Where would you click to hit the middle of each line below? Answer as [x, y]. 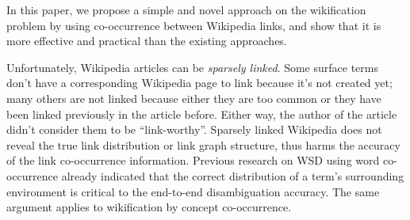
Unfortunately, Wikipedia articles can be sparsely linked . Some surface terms [192, 67]
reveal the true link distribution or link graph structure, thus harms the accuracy [203, 144]
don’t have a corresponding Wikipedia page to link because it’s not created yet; [199, 83]
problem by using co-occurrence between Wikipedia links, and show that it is [194, 25]
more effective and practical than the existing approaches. [147, 41]
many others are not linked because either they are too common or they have [194, 98]
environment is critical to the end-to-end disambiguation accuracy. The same [193, 191]
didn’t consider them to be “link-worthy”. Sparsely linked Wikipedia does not [194, 129]
